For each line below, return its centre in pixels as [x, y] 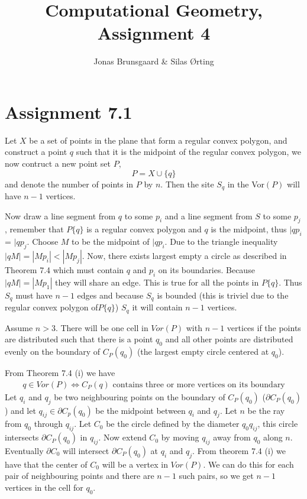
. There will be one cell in [102, 327]
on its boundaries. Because [206, 270]
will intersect [86, 450]
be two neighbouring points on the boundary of [140, 396]
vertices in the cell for [44, 487]
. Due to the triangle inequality [221, 242]
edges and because [110, 295]
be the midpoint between [140, 410]
